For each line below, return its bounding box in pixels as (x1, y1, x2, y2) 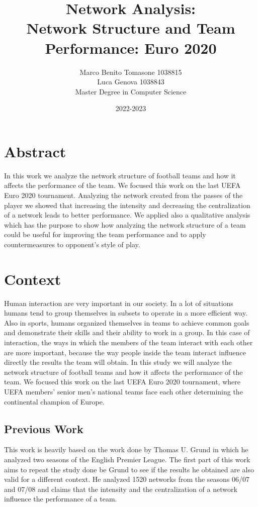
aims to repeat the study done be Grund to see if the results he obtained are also (4, 464, 254, 474)
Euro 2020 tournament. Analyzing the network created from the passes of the (4, 190, 243, 200)
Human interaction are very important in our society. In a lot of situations (4, 297, 233, 308)
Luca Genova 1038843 (97, 76, 164, 87)
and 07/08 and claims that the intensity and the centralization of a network (4, 483, 237, 494)
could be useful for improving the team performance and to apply (4, 229, 206, 240)
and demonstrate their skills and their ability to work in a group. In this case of (4, 327, 250, 338)
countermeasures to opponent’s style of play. (4, 239, 140, 249)
